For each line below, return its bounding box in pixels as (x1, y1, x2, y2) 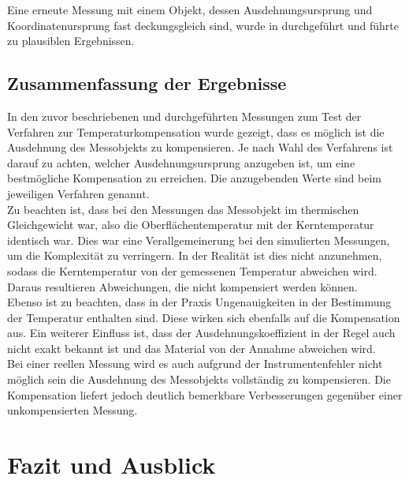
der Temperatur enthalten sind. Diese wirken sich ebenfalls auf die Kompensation (7, 309, 400, 325)
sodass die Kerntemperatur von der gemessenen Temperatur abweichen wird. (7, 262, 377, 279)
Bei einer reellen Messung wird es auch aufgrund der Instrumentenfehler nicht (7, 355, 383, 372)
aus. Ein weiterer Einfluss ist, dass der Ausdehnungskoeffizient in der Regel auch (7, 324, 396, 341)
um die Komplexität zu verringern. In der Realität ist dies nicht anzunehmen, (7, 247, 382, 264)
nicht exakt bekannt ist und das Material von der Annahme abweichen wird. (7, 339, 376, 356)
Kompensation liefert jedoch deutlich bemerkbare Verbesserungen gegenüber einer (7, 386, 403, 403)
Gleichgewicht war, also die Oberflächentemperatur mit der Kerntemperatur (7, 216, 374, 233)
